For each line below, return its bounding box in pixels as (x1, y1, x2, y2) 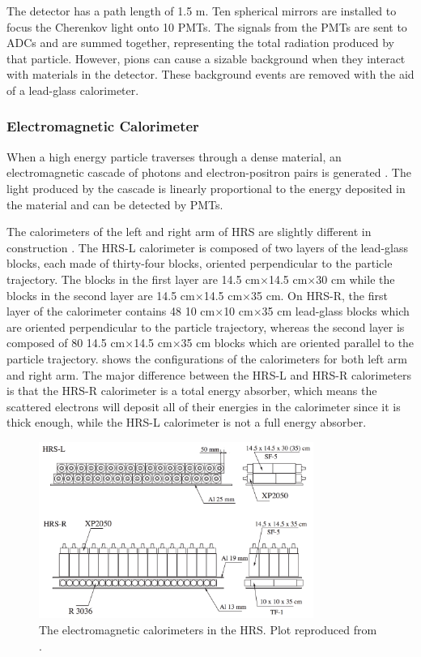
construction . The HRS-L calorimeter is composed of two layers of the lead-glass (6, 238, 408, 255)
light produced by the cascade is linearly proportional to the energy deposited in (6, 179, 406, 196)
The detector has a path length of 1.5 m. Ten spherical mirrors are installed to (6, 2, 397, 19)
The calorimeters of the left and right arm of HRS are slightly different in (6, 223, 372, 240)
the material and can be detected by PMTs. (6, 195, 223, 213)
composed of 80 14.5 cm (6, 334, 125, 351)
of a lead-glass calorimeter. (6, 81, 139, 98)
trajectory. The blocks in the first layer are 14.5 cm (6, 270, 260, 287)
